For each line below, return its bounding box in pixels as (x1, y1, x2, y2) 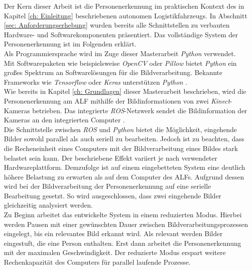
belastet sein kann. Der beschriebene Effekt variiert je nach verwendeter (4, 152, 218, 163)
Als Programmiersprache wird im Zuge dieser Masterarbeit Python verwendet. (4, 48, 236, 58)
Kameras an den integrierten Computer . (4, 115, 125, 125)
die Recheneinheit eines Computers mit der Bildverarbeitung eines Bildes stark (4, 143, 238, 153)
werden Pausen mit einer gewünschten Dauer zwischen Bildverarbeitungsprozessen (4, 219, 248, 229)
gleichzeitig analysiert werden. (4, 200, 93, 210)
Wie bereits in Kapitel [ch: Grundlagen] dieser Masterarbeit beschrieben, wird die (4, 86, 247, 96)
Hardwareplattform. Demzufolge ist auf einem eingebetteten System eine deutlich (4, 162, 245, 172)
